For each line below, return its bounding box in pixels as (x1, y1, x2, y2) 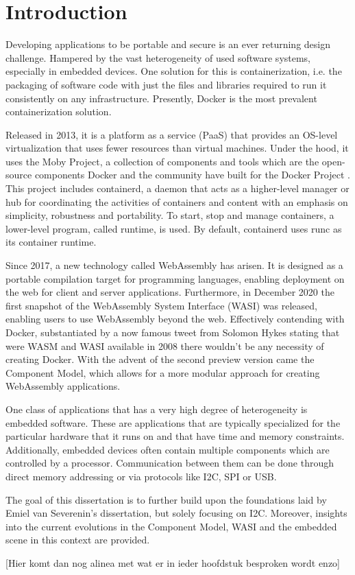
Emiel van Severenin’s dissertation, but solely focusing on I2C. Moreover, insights (5, 506, 347, 520)
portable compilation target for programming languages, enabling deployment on (5, 271, 345, 285)
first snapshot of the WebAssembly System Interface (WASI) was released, (5, 298, 317, 312)
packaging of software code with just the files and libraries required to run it (5, 77, 327, 91)
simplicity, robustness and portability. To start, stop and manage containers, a (5, 208, 334, 222)
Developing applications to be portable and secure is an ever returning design (5, 37, 330, 51)
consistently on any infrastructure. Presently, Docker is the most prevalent (5, 91, 317, 105)
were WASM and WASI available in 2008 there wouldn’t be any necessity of (5, 338, 324, 353)
